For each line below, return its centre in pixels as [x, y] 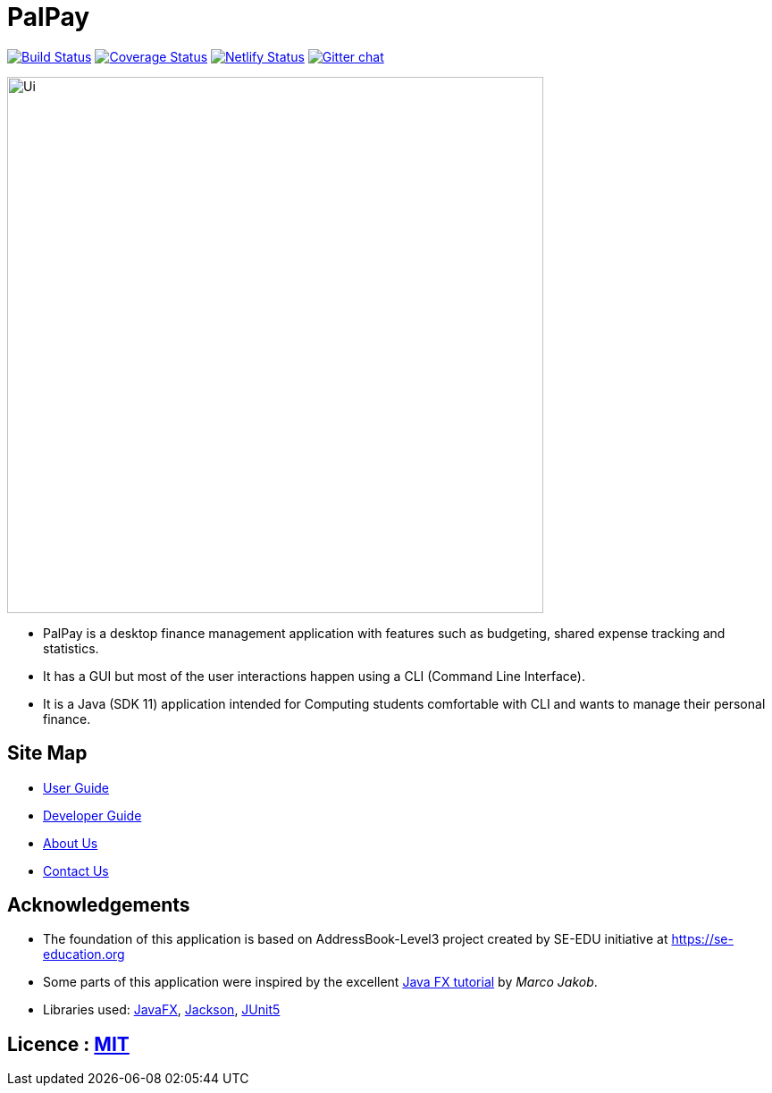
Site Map [47, 753]
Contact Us [76, 870]
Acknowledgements [99, 905]
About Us [71, 843]
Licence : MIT [68, 1044]
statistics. [71, 648]
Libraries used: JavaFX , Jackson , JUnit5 [162, 1010]
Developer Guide [92, 815]
